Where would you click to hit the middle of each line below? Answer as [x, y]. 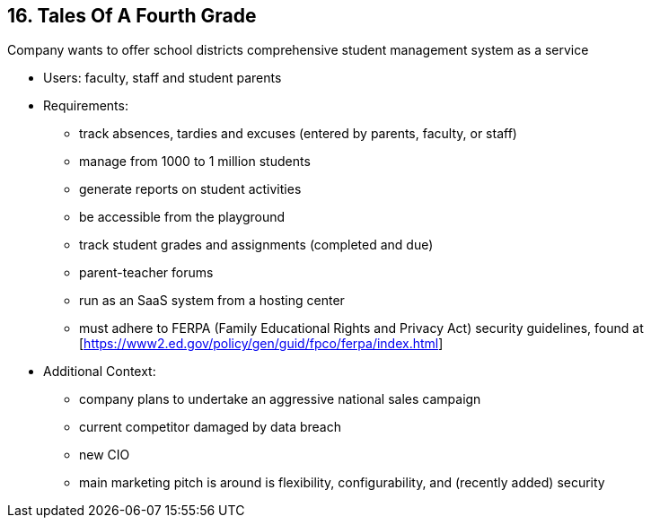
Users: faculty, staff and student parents [163, 78]
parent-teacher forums [146, 273]
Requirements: [86, 106]
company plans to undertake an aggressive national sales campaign [280, 399]
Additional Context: [100, 372]
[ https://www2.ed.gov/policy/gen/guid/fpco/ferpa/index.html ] [261, 344]
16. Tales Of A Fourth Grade [132, 16]
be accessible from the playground [182, 217]
